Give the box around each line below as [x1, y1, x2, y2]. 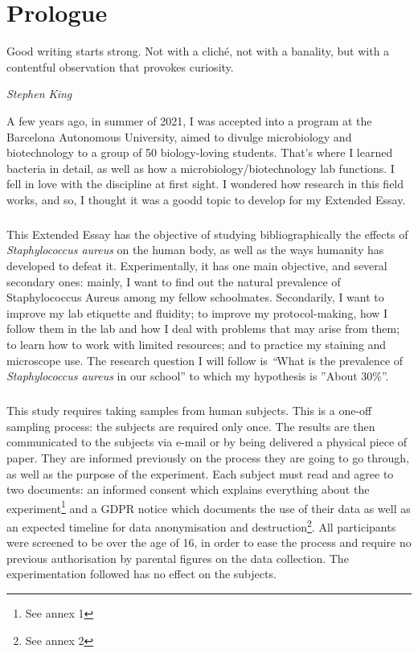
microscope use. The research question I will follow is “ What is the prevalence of [6, 351, 404, 368]
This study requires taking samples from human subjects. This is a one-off [6, 402, 372, 419]
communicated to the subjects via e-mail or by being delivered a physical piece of [6, 433, 408, 450]
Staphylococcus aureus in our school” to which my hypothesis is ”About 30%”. [6, 368, 389, 384]
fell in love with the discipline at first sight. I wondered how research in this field [6, 175, 404, 192]
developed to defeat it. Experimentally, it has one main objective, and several [6, 257, 387, 274]
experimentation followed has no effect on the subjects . [6, 565, 277, 582]
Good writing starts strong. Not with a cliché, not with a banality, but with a [6, 43, 390, 60]
